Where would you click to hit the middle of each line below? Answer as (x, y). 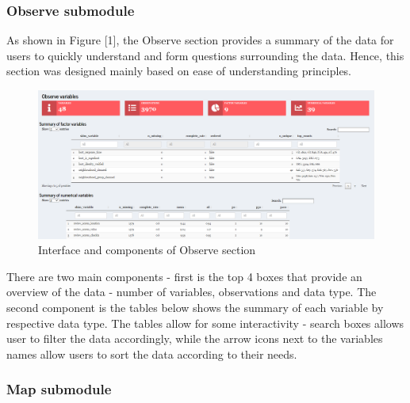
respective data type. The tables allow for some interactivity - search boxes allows (205, 323)
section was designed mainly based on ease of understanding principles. (179, 71)
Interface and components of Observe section (147, 250)
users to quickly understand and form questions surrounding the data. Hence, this (205, 55)
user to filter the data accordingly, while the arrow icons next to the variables (195, 338)
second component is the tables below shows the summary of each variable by (195, 307)
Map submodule (59, 389)
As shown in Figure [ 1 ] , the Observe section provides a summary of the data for (200, 40)
